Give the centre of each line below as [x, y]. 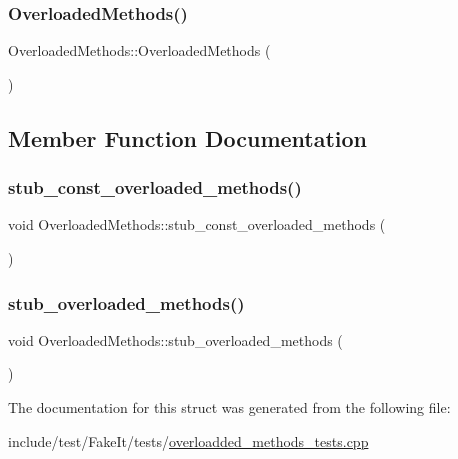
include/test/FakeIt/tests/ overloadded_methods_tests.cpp [188, 440]
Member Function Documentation [188, 137]
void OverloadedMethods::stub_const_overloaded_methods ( [197, 224]
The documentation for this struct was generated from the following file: [229, 407]
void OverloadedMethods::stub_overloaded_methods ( [175, 339]
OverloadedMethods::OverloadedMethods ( [139, 50]
